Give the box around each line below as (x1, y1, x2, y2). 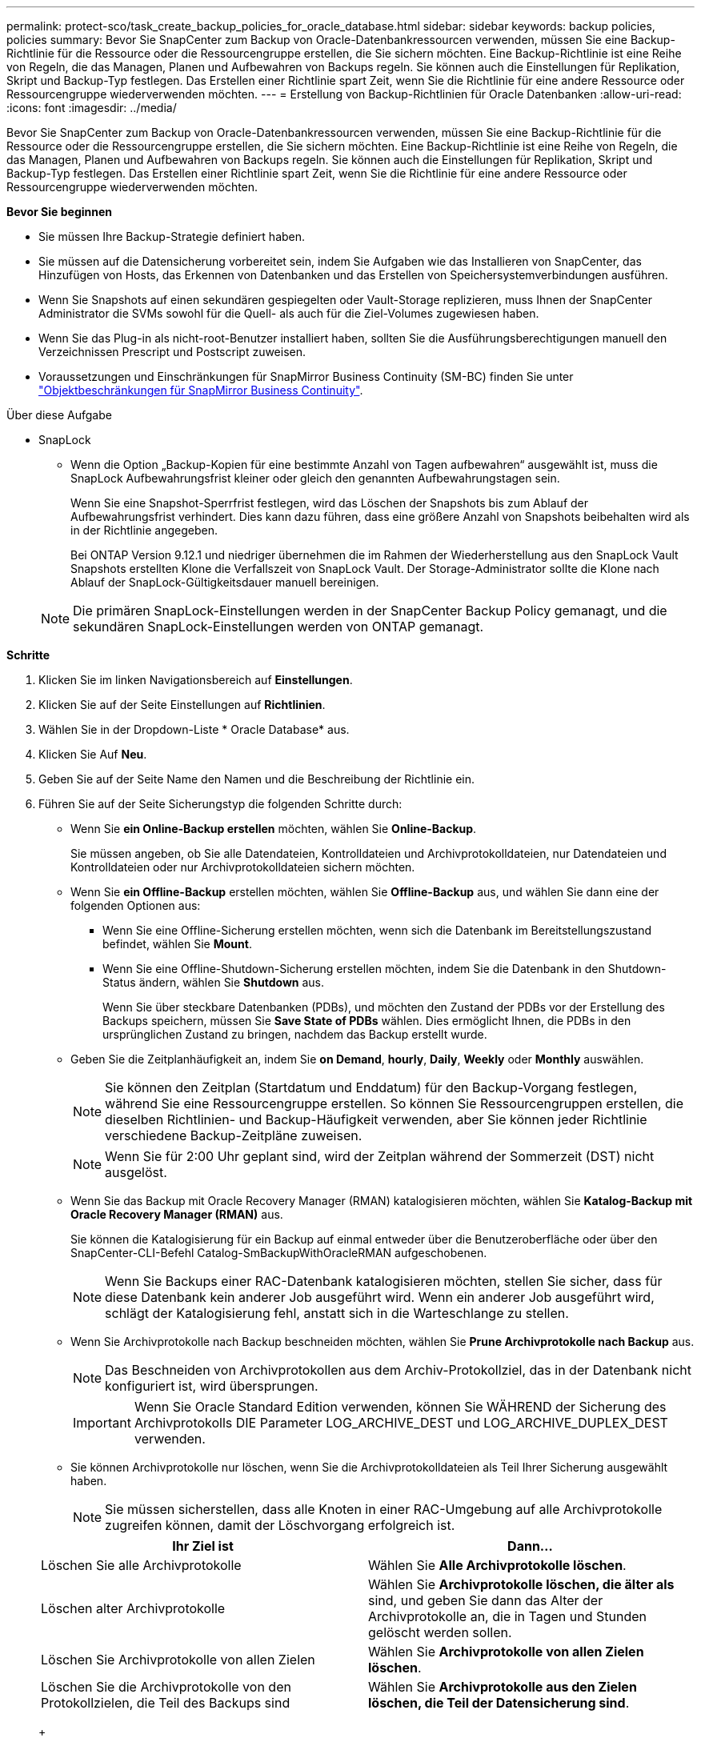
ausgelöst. (105, 1164, 167, 1180)
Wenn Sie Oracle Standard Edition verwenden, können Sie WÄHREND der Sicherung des (134, 1399, 667, 1415)
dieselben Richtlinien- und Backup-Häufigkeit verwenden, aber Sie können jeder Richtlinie (105, 1111, 647, 1127)
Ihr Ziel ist (172, 1538, 234, 1554)
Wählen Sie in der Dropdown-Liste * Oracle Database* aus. (38, 723, 350, 736)
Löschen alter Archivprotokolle (41, 1600, 226, 1616)
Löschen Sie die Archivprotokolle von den (41, 1679, 291, 1695)
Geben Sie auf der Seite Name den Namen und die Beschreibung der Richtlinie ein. (38, 772, 475, 786)
